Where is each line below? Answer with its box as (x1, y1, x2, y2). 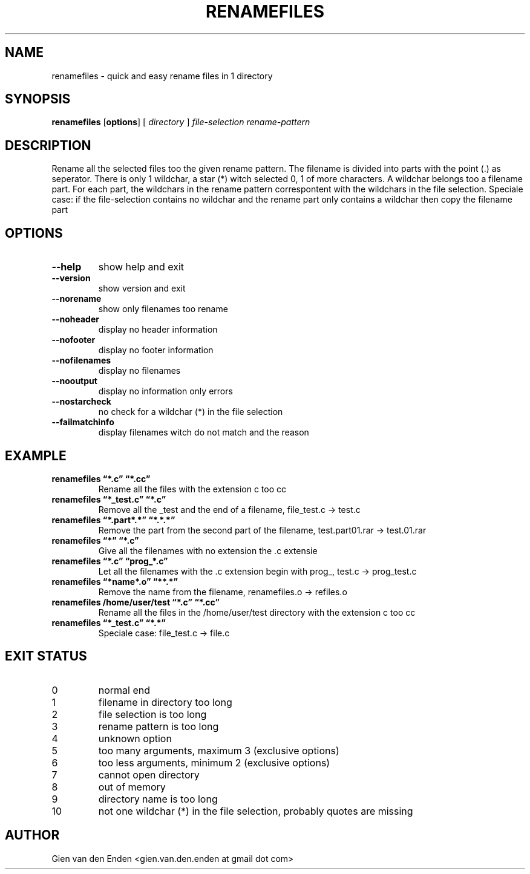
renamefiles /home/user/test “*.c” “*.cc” (51, 596, 220, 607)
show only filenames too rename (98, 304, 228, 315)
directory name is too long (98, 792, 218, 805)
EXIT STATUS (5, 648, 87, 664)
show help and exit (98, 261, 185, 273)
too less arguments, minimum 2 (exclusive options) (98, 756, 330, 769)
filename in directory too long (98, 696, 232, 708)
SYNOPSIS (5, 91, 71, 107)
